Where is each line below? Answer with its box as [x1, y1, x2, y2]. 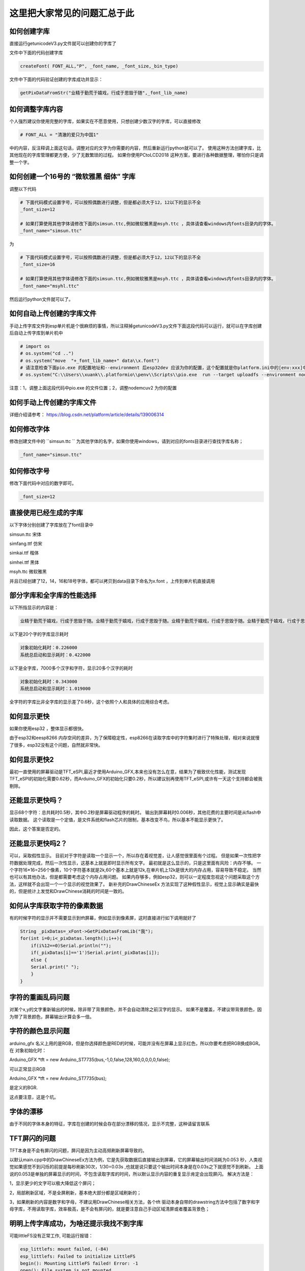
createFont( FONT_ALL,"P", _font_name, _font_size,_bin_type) [20, 64, 178, 69]
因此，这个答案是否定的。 [9, 826, 63, 832]
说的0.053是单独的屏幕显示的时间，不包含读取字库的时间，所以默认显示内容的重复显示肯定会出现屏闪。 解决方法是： [9, 1171, 254, 1177]
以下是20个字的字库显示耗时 [9, 631, 69, 638]
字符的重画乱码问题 [9, 993, 70, 1002]
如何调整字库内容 [9, 105, 63, 113]
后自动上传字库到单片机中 [9, 329, 63, 336]
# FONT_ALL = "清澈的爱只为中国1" [20, 132, 99, 137]
